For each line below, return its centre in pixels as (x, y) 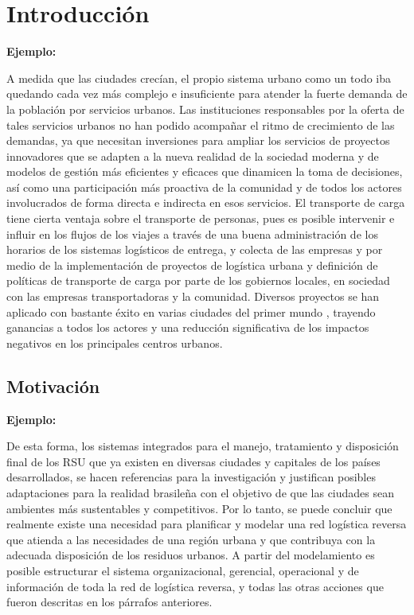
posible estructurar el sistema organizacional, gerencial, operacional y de (183, 570)
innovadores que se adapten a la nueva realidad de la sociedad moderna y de (193, 156)
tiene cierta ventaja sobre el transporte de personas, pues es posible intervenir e (201, 218)
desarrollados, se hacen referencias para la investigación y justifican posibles (191, 477)
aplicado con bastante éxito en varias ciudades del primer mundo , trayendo (191, 311)
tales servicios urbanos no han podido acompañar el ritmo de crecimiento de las (201, 125)
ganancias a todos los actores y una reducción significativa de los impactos (188, 327)
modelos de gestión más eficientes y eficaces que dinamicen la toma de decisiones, (205, 171)
